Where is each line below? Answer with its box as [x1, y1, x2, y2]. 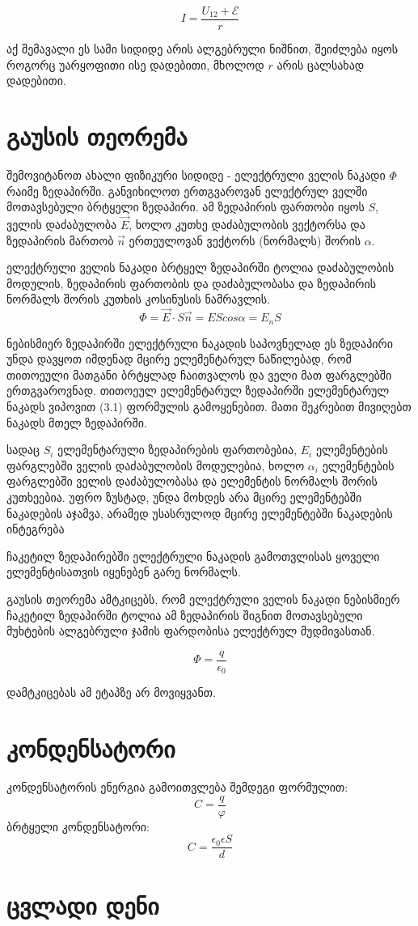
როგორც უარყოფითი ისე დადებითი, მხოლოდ [6, 56, 264, 73]
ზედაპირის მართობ [6, 231, 114, 248]
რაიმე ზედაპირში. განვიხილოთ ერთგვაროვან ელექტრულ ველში [6, 182, 368, 199]
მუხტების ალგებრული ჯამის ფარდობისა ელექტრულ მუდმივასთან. [6, 622, 375, 639]
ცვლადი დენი [6, 889, 159, 922]
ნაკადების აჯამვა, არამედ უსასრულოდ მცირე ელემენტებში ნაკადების [6, 504, 393, 521]
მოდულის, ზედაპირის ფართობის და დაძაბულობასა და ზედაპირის [6, 274, 377, 291]
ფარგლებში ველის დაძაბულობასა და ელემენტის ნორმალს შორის [6, 473, 378, 490]
